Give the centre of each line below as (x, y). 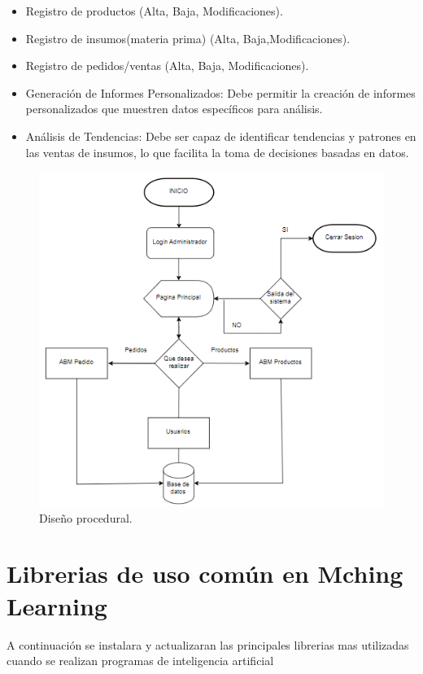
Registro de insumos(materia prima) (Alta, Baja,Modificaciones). (188, 38)
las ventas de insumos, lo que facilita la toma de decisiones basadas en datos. (217, 152)
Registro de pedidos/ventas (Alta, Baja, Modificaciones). (167, 66)
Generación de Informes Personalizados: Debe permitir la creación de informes (220, 92)
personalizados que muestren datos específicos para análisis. (174, 109)
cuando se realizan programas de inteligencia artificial (140, 661)
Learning (57, 605)
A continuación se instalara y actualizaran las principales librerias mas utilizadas (208, 644)
